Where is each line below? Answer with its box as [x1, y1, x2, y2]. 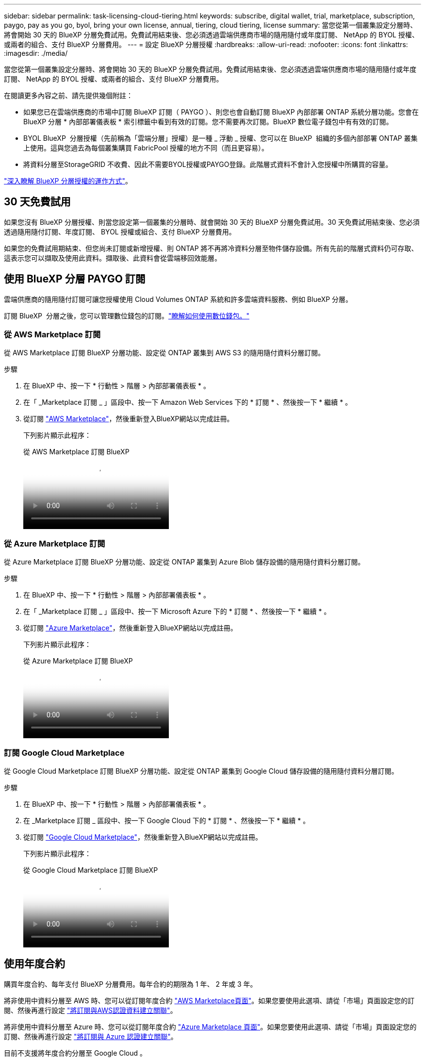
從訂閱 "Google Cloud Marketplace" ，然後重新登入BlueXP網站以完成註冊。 [23, 832, 262, 841]
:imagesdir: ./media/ [4, 49, 68, 57]
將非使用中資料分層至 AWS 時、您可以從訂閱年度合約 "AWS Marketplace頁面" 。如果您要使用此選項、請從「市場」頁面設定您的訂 [4, 996, 415, 1005]
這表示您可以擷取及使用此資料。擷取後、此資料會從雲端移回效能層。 [4, 253, 221, 262]
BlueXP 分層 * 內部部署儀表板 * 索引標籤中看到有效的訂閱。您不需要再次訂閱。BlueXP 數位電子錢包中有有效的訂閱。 [23, 117, 393, 126]
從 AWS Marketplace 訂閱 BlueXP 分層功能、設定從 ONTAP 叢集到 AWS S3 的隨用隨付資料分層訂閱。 [4, 348, 325, 357]
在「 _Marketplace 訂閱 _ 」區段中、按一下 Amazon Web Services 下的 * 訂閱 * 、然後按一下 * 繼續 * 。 [23, 398, 352, 407]
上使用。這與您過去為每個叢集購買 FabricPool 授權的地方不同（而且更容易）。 [23, 144, 269, 152]
